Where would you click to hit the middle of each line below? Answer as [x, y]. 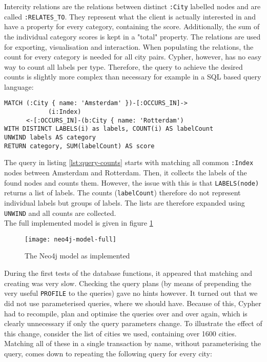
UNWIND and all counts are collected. [60, 213]
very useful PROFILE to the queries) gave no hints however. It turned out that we [131, 293]
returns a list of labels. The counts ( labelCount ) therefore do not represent [122, 193]
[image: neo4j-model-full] [70, 239]
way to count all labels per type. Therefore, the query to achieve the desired [124, 66]
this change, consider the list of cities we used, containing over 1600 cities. [120, 333]
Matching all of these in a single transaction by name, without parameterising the [132, 343]
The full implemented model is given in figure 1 [79, 223]
